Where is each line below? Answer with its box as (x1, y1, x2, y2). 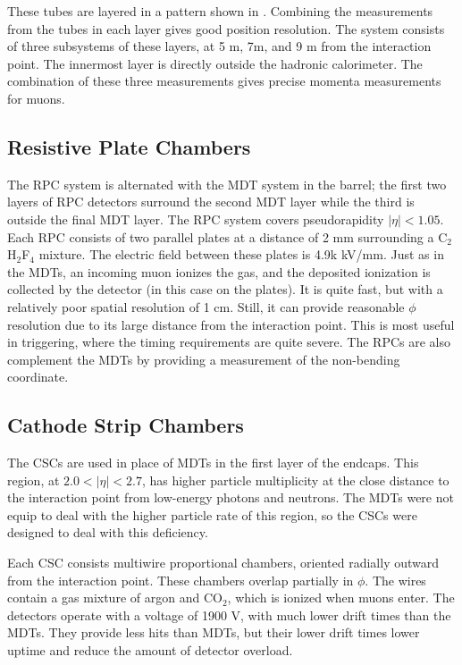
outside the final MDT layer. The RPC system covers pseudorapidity (7, 209, 384, 228)
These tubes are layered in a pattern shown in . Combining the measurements (7, 2, 433, 20)
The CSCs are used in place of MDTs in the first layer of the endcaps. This (7, 453, 419, 472)
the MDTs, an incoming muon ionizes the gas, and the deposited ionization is (7, 262, 431, 281)
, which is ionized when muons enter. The (227, 588, 455, 607)
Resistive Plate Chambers (7, 132, 251, 160)
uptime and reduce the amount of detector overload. (7, 641, 293, 660)
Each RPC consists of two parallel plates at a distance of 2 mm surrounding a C (7, 227, 448, 246)
